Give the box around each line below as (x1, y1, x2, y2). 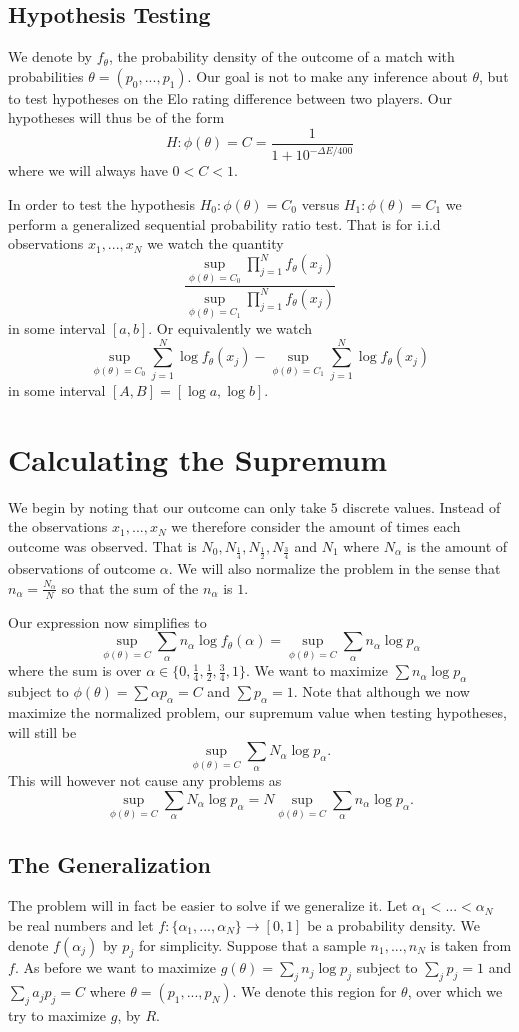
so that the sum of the (61, 577, 199, 598)
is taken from (430, 934, 512, 955)
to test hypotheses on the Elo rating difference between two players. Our (8, 87, 452, 108)
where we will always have (8, 160, 168, 181)
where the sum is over (8, 660, 142, 681)
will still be (8, 721, 77, 742)
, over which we (407, 981, 503, 1002)
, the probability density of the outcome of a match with (108, 46, 455, 67)
